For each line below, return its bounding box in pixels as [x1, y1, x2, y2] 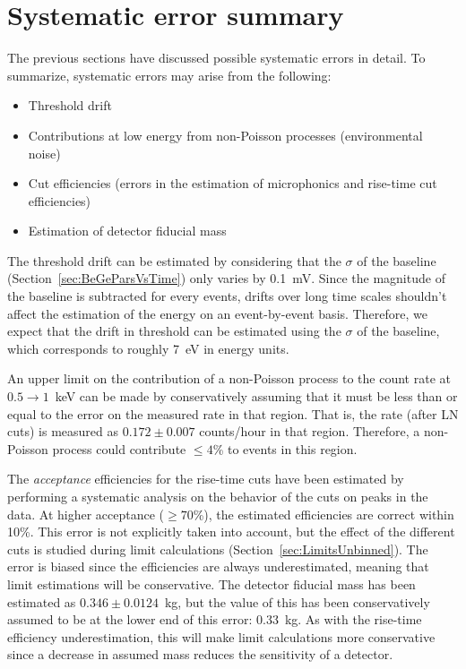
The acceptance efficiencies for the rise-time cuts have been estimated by [7, 469, 404, 488]
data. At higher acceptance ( [7, 504, 165, 523]
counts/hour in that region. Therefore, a [199, 422, 420, 441]
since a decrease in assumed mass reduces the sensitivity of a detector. [7, 645, 393, 664]
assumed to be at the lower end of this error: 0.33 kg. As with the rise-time [7, 610, 422, 629]
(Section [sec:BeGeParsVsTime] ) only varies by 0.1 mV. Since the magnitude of [7, 269, 445, 287]
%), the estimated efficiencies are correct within [193, 504, 454, 523]
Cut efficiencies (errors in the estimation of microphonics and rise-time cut [28, 174, 437, 193]
